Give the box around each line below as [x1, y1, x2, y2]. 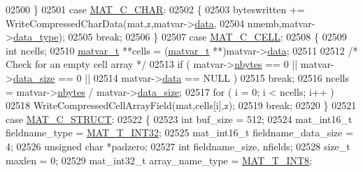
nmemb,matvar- [247, 15, 315, 30]
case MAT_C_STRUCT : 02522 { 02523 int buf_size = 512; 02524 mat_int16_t [6, 111, 353, 126]
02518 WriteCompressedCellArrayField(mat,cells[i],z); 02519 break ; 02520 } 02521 [6, 98, 357, 113]
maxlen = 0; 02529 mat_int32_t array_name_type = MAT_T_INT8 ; [6, 152, 312, 167]
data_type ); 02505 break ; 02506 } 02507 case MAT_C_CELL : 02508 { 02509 [13, 29, 347, 44]
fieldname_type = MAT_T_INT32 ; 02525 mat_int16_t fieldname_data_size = [6, 125, 354, 140]
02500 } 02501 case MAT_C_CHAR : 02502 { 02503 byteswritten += [6, 2, 305, 16]
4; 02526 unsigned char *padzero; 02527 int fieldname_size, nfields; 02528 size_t [6, 138, 350, 153]
